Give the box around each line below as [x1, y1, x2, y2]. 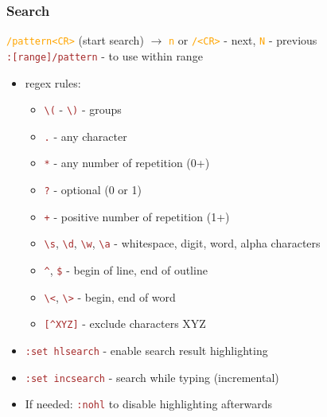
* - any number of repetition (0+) [44, 154, 210, 171]
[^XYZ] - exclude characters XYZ [44, 315, 206, 332]
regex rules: [25, 74, 81, 91]
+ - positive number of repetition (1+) [44, 208, 230, 224]
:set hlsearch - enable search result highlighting [25, 342, 268, 359]
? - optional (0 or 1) [44, 181, 142, 198]
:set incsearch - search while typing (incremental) [25, 368, 279, 385]
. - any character [44, 127, 127, 144]
